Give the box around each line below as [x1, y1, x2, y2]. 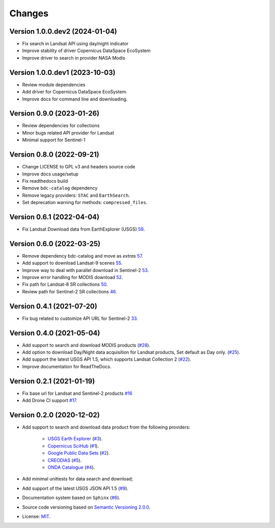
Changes [9, 8, 48, 19]
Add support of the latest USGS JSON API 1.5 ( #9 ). [22, 485, 129, 491]
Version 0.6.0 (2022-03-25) [9, 239, 101, 248]
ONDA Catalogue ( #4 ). [47, 464, 95, 470]
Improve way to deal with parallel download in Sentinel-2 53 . [22, 267, 149, 273]
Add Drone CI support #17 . [22, 397, 77, 404]
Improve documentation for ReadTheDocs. [22, 363, 112, 369]
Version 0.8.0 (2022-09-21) [9, 150, 99, 159]
